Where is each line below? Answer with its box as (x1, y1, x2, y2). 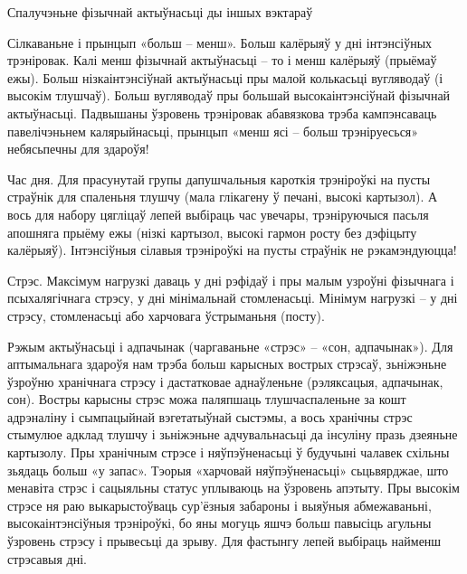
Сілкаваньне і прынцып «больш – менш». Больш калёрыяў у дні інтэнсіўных (7, 33, 433, 52)
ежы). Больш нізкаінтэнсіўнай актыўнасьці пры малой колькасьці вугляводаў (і (7, 68, 443, 87)
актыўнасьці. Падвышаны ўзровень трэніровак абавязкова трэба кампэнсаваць (7, 103, 437, 122)
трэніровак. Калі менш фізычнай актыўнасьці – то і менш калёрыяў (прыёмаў (7, 51, 437, 70)
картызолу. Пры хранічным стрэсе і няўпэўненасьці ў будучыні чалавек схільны (7, 443, 450, 462)
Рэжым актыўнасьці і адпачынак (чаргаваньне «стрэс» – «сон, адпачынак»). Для (7, 336, 453, 355)
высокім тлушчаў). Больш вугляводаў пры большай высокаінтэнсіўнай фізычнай (7, 86, 451, 105)
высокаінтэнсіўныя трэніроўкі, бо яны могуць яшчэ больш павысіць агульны (7, 513, 432, 532)
